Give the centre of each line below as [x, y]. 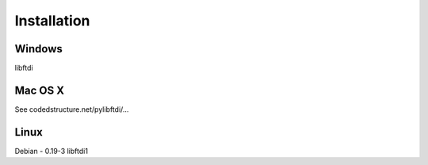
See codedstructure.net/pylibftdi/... [72, 109]
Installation [52, 21]
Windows [38, 49]
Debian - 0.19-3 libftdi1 [52, 151]
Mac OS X [40, 90]
